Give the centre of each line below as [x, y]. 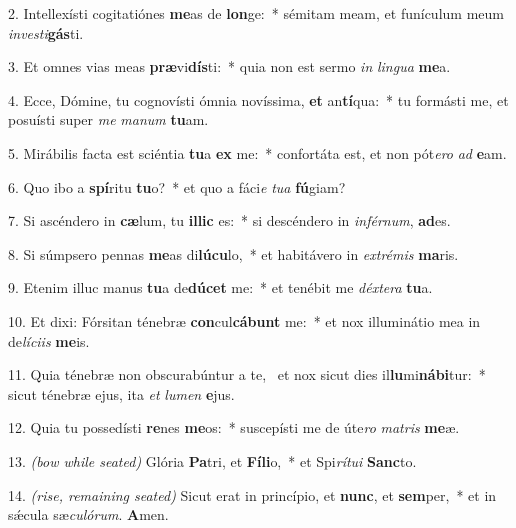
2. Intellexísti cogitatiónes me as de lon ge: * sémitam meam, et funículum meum [256, 13]
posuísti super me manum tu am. [108, 119]
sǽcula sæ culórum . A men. [88, 514]
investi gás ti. [46, 32]
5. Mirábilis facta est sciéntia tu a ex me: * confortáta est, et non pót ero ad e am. [257, 152]
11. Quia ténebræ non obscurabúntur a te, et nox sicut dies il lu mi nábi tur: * [247, 374]
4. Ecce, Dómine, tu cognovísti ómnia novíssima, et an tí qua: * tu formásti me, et [258, 99]
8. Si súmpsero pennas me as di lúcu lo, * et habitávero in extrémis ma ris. [233, 253]
